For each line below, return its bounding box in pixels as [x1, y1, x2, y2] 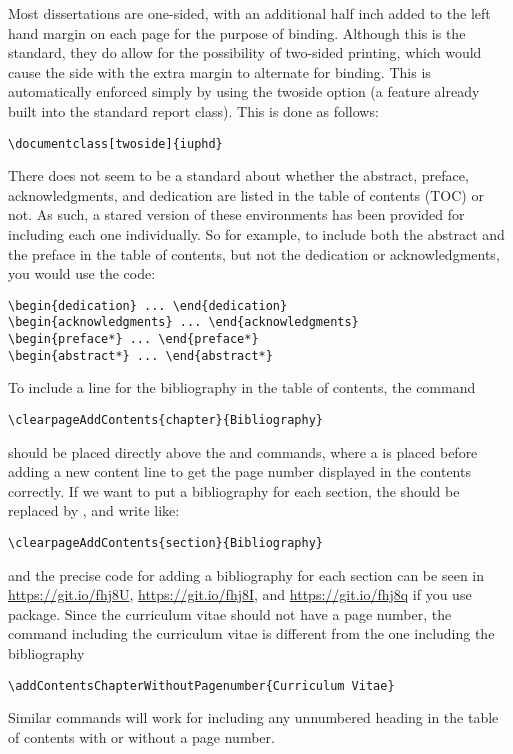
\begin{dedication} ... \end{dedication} [8, 298, 288, 313]
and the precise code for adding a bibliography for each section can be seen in [8, 564, 484, 585]
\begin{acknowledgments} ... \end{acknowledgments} [8, 315, 359, 330]
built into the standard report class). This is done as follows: [8, 100, 379, 121]
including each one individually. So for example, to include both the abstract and [8, 224, 505, 244]
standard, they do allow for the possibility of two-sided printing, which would [8, 42, 482, 63]
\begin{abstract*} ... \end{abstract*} [8, 348, 273, 363]
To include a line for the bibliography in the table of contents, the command [8, 377, 476, 398]
